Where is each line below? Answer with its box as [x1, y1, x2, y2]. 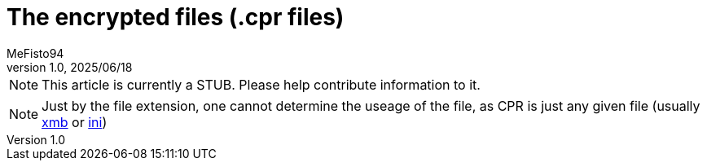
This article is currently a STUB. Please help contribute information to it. [42, 76, 481, 93]
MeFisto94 [7, 46, 64, 60]
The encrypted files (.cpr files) [7, 3, 345, 31]
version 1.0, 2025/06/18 [7, 59, 133, 74]
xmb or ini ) [42, 113, 108, 130]
